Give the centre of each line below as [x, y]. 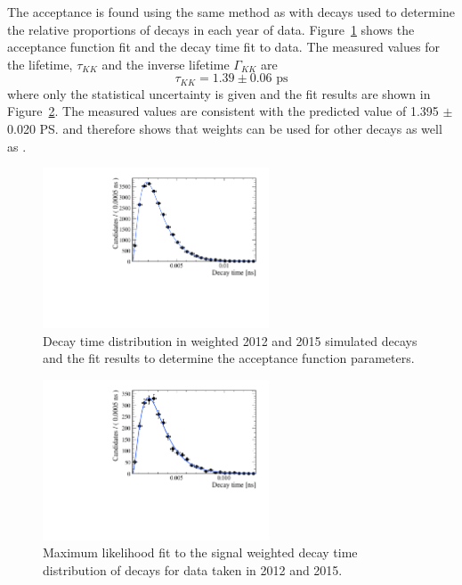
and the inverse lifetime [166, 64]
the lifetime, [40, 64]
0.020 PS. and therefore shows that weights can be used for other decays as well [225, 129]
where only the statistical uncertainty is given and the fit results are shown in [219, 93]
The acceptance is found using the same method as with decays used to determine [231, 12]
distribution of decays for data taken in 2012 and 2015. [193, 569]
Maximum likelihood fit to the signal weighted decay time [200, 552]
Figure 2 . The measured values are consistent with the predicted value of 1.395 [223, 111]
